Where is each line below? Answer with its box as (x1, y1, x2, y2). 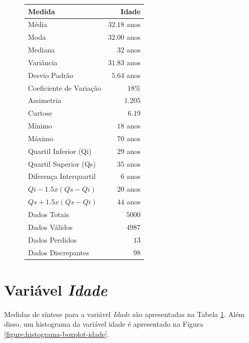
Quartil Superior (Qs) (28, 158, 96, 169)
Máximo (28, 133, 53, 143)
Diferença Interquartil (28, 171, 96, 181)
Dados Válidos (28, 221, 73, 232)
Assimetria (28, 95, 62, 105)
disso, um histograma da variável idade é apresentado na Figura (4, 319, 204, 329)
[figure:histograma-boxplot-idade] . (4, 328, 109, 339)
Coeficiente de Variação (28, 82, 101, 93)
